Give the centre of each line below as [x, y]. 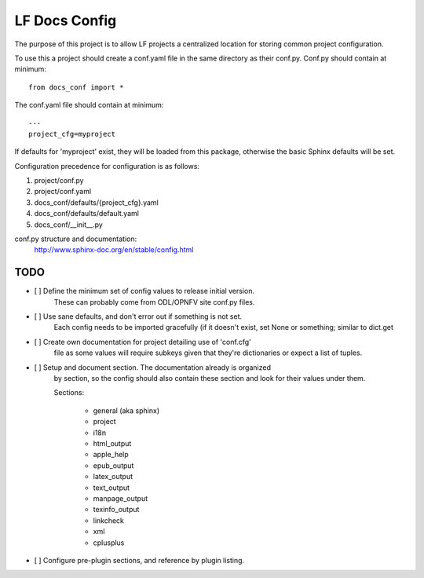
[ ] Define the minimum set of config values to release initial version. [144, 291]
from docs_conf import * [76, 87]
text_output [111, 488]
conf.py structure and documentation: [76, 239]
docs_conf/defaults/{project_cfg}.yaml [96, 202]
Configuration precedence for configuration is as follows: [107, 166]
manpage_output [121, 498]
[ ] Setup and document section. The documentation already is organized [152, 367]
